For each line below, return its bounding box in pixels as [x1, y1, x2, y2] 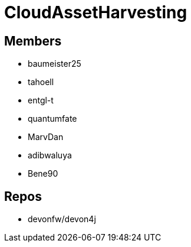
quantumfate [28, 113, 77, 124]
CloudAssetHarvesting [4, 2, 187, 22]
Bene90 [28, 168, 58, 179]
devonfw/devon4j [28, 214, 96, 225]
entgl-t [28, 95, 54, 106]
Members [4, 33, 62, 48]
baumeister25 [28, 58, 81, 69]
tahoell [28, 77, 54, 87]
